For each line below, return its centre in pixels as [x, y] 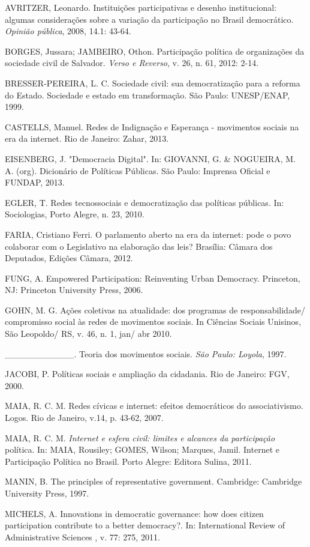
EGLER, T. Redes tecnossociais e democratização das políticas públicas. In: [145, 202]
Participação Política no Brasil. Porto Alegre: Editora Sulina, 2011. [128, 461]
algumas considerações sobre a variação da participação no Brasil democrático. [149, 19]
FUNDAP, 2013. [35, 182]
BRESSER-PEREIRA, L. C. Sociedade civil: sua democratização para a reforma [153, 83]
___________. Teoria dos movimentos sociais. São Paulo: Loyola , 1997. [146, 353]
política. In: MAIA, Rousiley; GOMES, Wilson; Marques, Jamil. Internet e [142, 449]
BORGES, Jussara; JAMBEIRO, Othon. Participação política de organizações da [155, 51]
